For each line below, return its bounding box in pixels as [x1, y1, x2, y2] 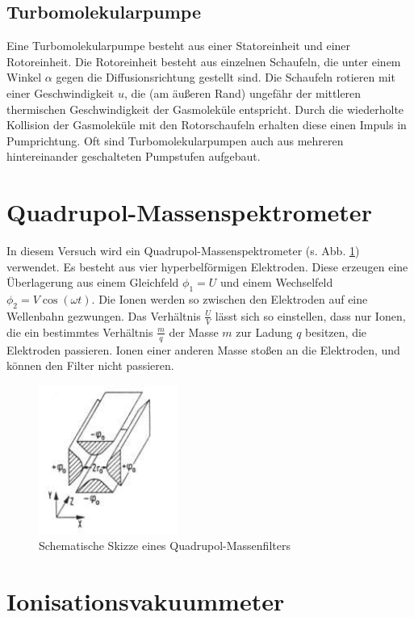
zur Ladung [236, 323, 293, 340]
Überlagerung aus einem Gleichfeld [6, 274, 179, 291]
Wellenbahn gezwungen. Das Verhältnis [6, 307, 201, 324]
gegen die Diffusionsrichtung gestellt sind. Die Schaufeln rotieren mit [56, 69, 395, 86]
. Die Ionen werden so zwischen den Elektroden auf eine [91, 291, 368, 308]
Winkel [6, 69, 42, 86]
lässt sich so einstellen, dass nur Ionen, [215, 307, 406, 324]
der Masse [169, 323, 219, 340]
